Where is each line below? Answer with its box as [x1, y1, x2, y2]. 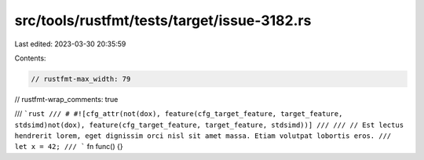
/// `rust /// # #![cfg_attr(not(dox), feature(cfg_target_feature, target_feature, [14, 109, 343, 118]
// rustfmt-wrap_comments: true [14, 94, 119, 104]
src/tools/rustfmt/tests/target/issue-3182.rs [14, 12, 312, 29]
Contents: [14, 53, 46, 63]
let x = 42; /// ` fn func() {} [14, 142, 123, 151]
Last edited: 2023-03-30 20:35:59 [14, 39, 126, 49]
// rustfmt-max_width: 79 [31, 75, 131, 83]
